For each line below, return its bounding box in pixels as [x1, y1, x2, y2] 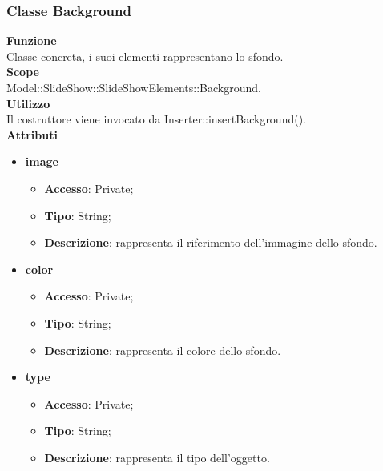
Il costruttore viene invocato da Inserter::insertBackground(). [6, 111, 307, 127]
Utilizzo [6, 95, 50, 111]
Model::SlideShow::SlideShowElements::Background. [6, 79, 261, 95]
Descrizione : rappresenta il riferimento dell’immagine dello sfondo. [44, 234, 377, 251]
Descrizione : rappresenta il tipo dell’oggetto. [44, 449, 270, 465]
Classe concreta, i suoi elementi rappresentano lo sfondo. [6, 47, 284, 64]
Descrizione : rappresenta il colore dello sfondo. [44, 341, 281, 358]
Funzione [6, 32, 57, 49]
